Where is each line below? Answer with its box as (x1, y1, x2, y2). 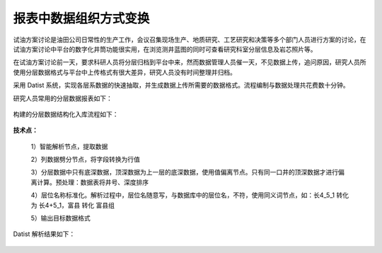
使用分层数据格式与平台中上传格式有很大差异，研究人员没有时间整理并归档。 (13, 68, 236, 76)
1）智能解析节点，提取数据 (30, 142, 108, 151)
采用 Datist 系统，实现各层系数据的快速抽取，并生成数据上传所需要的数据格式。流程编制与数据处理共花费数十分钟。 (13, 81, 349, 90)
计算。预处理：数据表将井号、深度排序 (36, 177, 149, 187)
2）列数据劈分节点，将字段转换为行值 (30, 155, 141, 164)
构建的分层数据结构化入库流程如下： (13, 110, 119, 118)
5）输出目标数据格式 (30, 214, 91, 223)
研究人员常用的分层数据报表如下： (13, 94, 112, 102)
